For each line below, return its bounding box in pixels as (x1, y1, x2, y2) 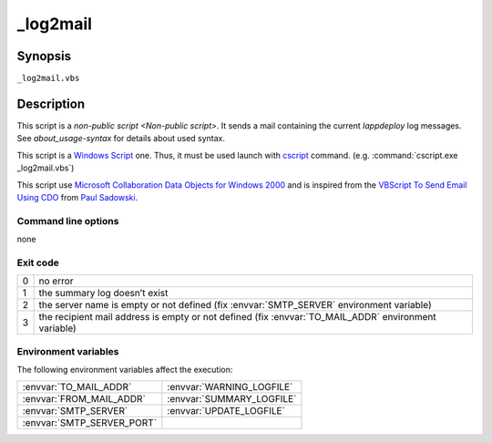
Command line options (16, 214, 119, 227)
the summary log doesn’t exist (38, 287, 169, 300)
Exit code (16, 256, 59, 269)
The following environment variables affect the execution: (16, 364, 233, 375)
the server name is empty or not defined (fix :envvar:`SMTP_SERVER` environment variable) (38, 299, 432, 312)
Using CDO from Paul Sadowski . (16, 191, 138, 202)
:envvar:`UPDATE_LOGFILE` (167, 405, 286, 417)
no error (38, 274, 74, 287)
